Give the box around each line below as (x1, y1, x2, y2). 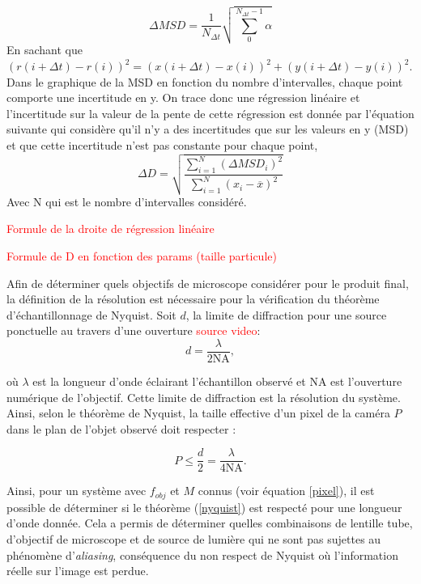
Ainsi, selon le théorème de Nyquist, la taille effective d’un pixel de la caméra (6, 404, 390, 421)
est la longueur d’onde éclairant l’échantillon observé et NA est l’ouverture (32, 372, 402, 389)
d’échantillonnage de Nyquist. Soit (6, 306, 176, 323)
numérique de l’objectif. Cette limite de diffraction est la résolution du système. (6, 388, 401, 405)
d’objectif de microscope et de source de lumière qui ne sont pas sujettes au (6, 531, 381, 548)
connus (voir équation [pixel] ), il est (198, 482, 375, 499)
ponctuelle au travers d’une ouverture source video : (6, 322, 261, 339)
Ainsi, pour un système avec (6, 482, 147, 499)
